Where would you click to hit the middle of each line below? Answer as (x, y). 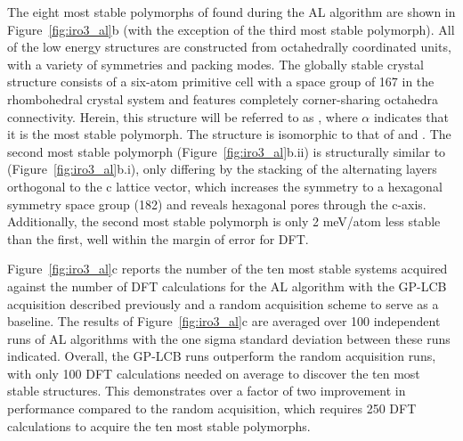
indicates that (411, 116)
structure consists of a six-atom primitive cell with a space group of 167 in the (221, 82)
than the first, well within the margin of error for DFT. (158, 238)
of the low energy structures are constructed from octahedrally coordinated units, (229, 47)
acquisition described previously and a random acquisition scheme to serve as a (223, 303)
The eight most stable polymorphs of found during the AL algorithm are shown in (231, 12)
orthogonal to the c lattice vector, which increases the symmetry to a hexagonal (225, 186)
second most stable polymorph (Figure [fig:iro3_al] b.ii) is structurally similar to (227, 151)
